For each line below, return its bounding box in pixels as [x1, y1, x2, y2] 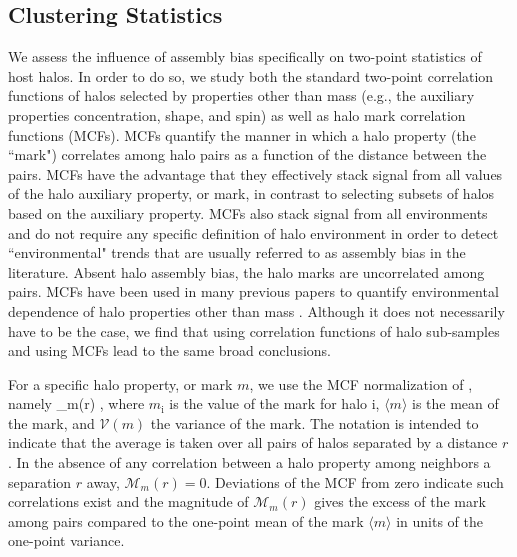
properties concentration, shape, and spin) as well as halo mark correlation [8, 104, 466, 125]
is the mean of [412, 393, 499, 414]
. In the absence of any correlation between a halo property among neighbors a [8, 452, 491, 473]
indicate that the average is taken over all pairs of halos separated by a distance [8, 432, 498, 453]
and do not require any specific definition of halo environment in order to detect [8, 222, 499, 243]
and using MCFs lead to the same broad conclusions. [8, 340, 332, 361]
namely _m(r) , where [8, 393, 145, 414]
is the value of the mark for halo [169, 393, 368, 414]
